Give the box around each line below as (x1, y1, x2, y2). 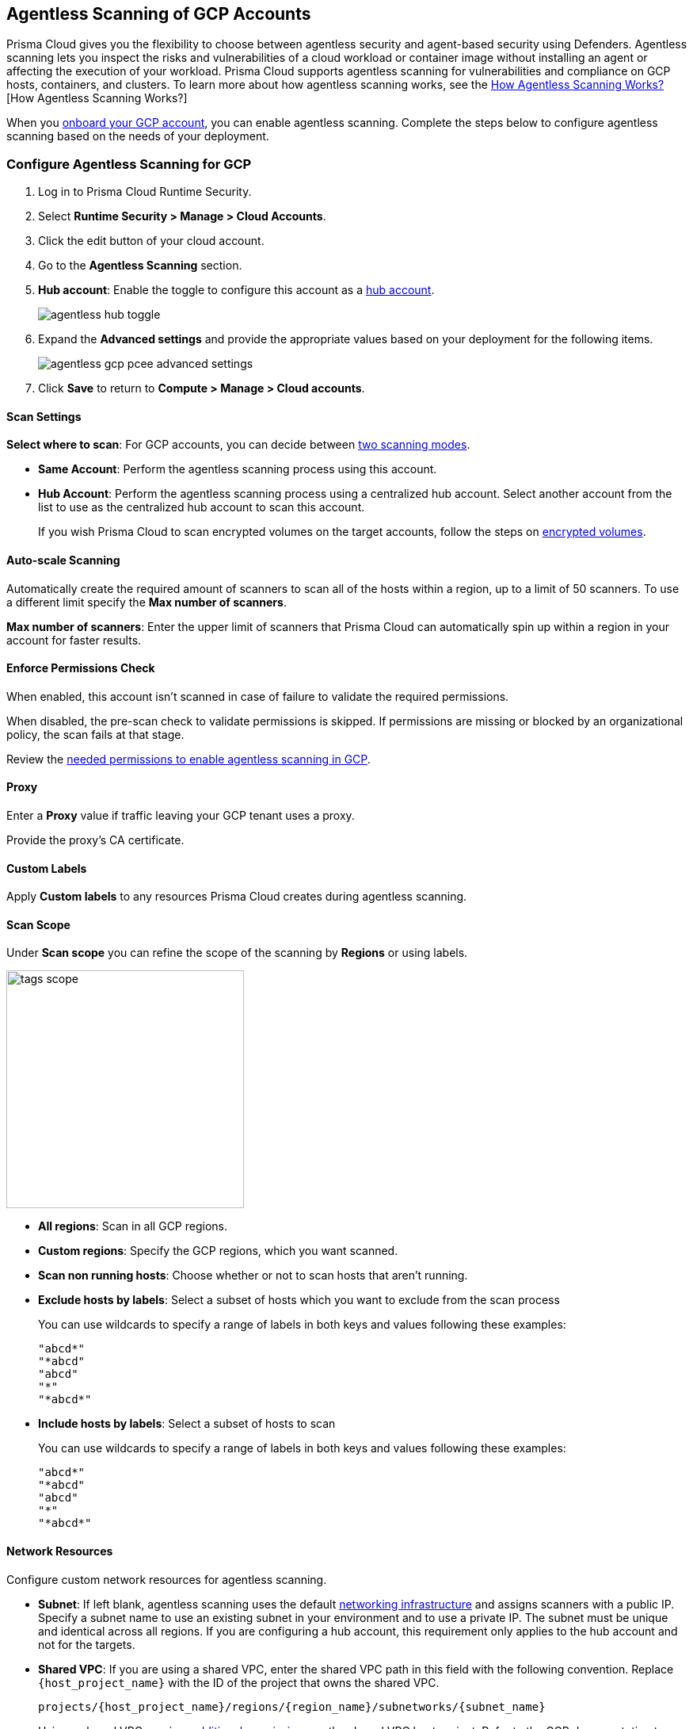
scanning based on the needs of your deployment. (6, 129, 269, 143)
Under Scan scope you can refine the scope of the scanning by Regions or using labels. (6, 946, 468, 960)
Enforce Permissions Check (6, 661, 155, 675)
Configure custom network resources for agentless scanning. (6, 1572, 327, 1586)
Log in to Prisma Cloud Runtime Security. (38, 185, 252, 199)
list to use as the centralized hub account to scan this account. (38, 500, 365, 514)
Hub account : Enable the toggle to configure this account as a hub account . (38, 283, 435, 297)
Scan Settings (6, 409, 82, 423)
